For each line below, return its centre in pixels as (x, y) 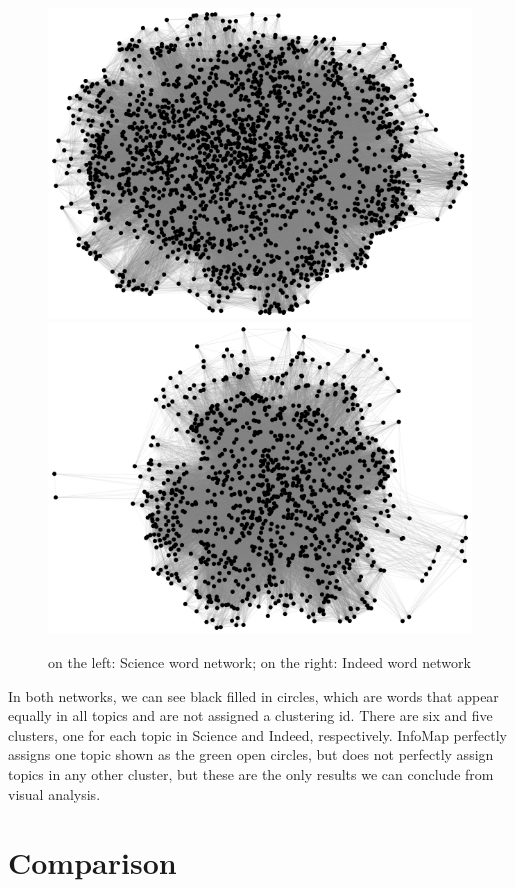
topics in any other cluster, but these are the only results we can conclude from (251, 773)
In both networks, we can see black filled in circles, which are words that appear (253, 695)
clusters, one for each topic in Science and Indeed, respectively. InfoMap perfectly (257, 734)
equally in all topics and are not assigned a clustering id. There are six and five (250, 715)
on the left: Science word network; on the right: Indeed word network (259, 661)
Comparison (92, 862)
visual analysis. (54, 793)
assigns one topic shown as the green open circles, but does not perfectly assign (251, 754)
